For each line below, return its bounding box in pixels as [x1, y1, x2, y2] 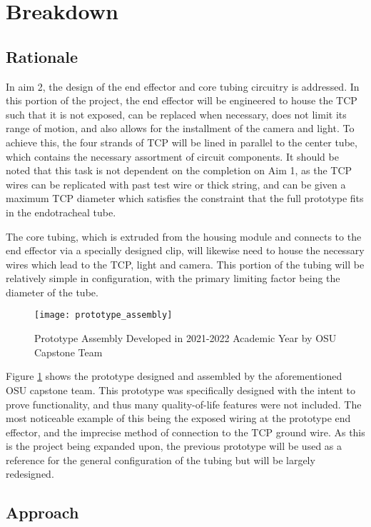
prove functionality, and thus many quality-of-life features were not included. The [6, 396, 362, 411]
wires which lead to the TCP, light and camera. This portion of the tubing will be [6, 256, 365, 271]
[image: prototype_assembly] [34, 310, 173, 321]
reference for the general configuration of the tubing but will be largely [6, 452, 315, 467]
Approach [6, 501, 79, 523]
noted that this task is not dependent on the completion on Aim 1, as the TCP [6, 163, 352, 178]
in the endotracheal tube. [6, 204, 116, 219]
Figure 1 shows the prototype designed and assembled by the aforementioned [6, 368, 342, 383]
